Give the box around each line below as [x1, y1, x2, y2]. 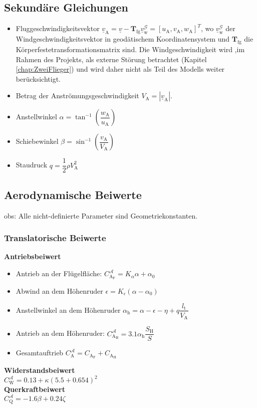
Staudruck [16, 159, 48, 170]
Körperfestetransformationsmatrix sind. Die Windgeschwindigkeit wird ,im [16, 44, 245, 55]
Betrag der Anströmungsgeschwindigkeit [16, 90, 139, 101]
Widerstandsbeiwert [4, 364, 75, 375]
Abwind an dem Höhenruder [16, 285, 103, 296]
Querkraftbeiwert [4, 384, 65, 394]
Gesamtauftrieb [16, 347, 64, 358]
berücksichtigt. [16, 73, 61, 84]
